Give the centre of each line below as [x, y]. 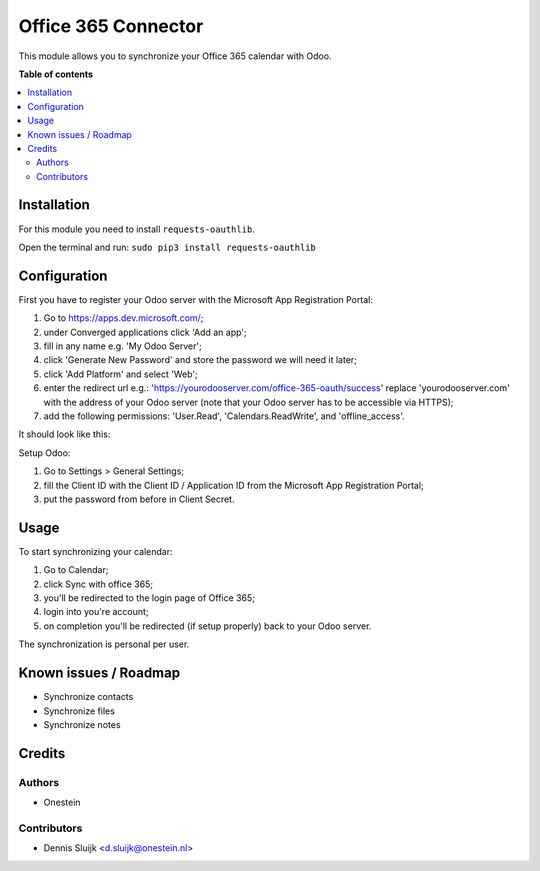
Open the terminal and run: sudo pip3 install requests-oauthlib [167, 247]
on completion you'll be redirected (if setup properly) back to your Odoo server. [207, 626]
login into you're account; [96, 612]
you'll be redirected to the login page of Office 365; [149, 598]
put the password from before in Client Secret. [139, 499]
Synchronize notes [82, 724]
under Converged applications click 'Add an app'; [145, 332]
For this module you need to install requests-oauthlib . [136, 229]
